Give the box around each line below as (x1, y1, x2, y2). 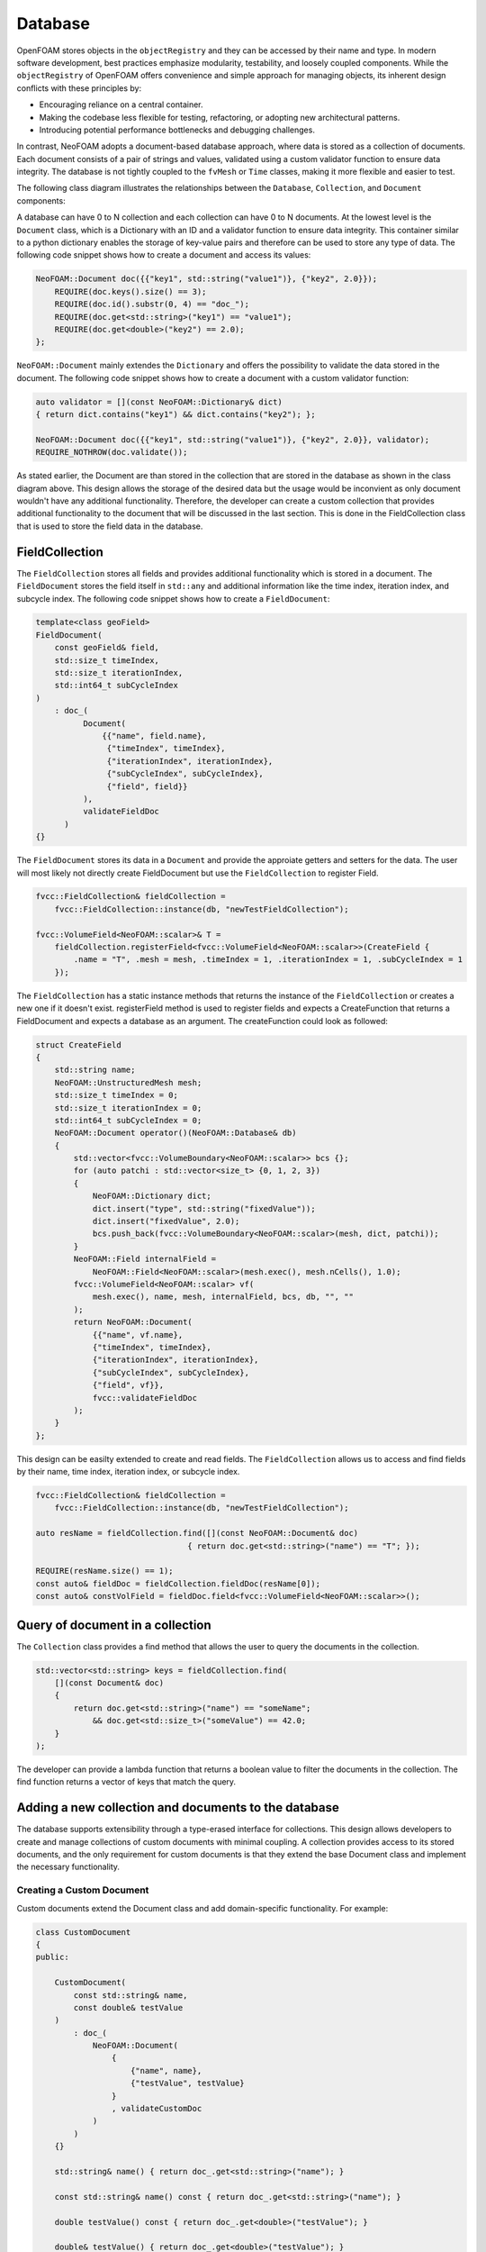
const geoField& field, (54, 642, 159, 653)
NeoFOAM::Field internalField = (73, 1254, 216, 1265)
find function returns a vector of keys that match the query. (16, 1776, 237, 1787)
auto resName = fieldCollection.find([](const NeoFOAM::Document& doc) (35, 1528, 359, 1539)
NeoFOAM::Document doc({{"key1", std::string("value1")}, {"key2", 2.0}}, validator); (35, 434, 430, 445)
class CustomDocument (35, 1927, 131, 1937)
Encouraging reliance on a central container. (39, 99, 203, 110)
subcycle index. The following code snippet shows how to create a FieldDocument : (16, 593, 330, 604)
